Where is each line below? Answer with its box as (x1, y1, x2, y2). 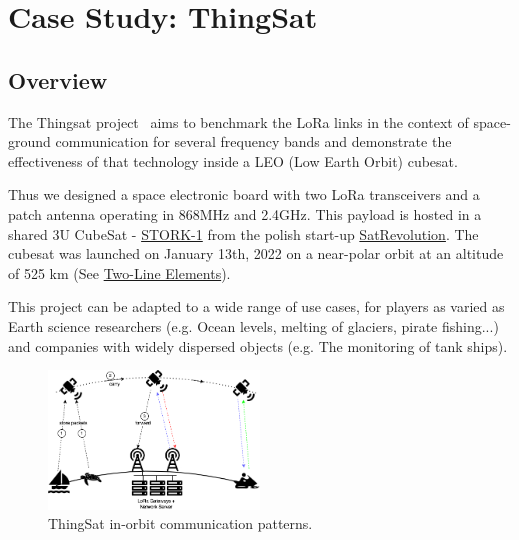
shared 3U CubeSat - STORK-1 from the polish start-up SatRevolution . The (8, 223, 479, 244)
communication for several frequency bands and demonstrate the (55, 131, 452, 152)
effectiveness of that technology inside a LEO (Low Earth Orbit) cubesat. (8, 150, 458, 171)
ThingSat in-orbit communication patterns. (48, 513, 313, 534)
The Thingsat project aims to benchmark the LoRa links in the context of (8, 111, 469, 132)
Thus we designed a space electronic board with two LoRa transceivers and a (8, 184, 480, 205)
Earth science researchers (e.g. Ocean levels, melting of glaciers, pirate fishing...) (8, 315, 499, 336)
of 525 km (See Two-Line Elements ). (8, 262, 231, 283)
